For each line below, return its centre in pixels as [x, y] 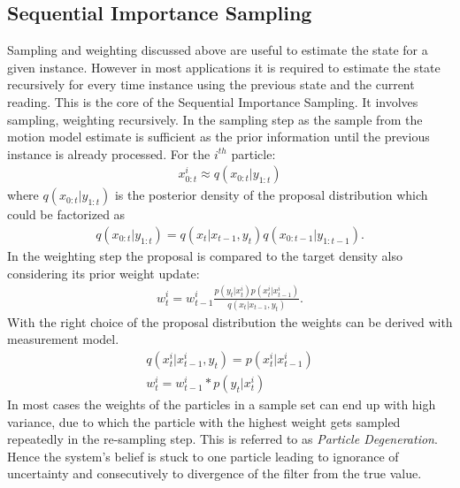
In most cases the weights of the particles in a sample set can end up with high [222, 404]
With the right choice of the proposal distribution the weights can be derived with [230, 321]
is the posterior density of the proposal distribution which [271, 195]
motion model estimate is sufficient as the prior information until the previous [218, 137]
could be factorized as [66, 214]
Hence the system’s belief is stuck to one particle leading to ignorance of [203, 456]
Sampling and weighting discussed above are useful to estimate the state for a [218, 50]
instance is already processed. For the [109, 153]
